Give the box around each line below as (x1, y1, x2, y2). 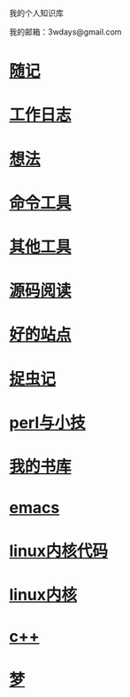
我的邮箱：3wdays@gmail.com (9, 27, 122, 37)
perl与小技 (9, 412, 86, 432)
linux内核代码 (9, 541, 109, 561)
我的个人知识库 (9, 8, 64, 18)
